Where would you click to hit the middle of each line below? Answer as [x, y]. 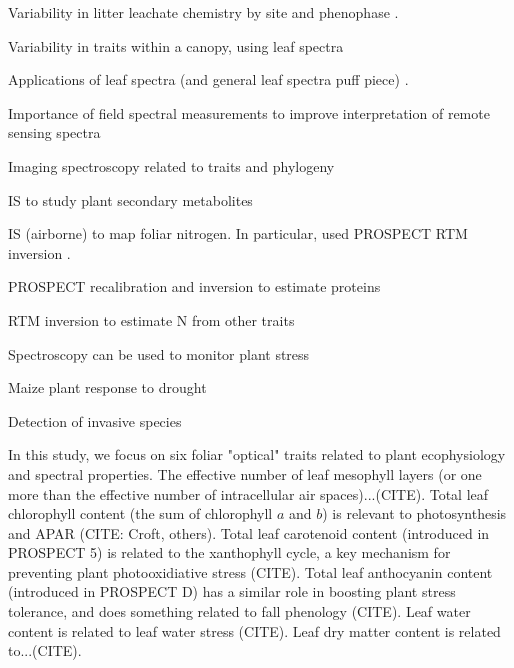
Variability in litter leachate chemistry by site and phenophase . [203, 12]
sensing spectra [54, 132]
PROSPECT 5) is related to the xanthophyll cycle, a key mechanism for [229, 552]
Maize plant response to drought [107, 387]
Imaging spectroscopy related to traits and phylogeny [171, 165]
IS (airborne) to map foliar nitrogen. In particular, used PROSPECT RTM [238, 233]
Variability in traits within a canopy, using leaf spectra [176, 45]
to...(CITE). [45, 650]
